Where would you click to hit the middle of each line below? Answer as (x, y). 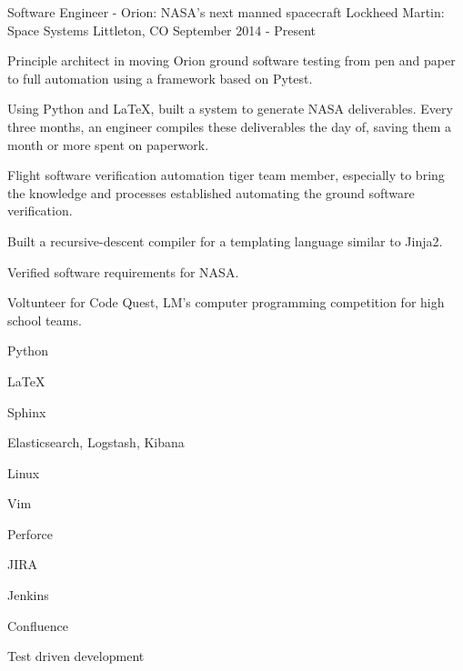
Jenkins (28, 595)
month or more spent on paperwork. (108, 144)
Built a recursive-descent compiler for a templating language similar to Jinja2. (225, 240)
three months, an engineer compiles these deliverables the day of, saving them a (230, 126)
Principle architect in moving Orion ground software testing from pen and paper (231, 60)
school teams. (45, 320)
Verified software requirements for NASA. (123, 271)
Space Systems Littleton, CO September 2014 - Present (162, 30)
